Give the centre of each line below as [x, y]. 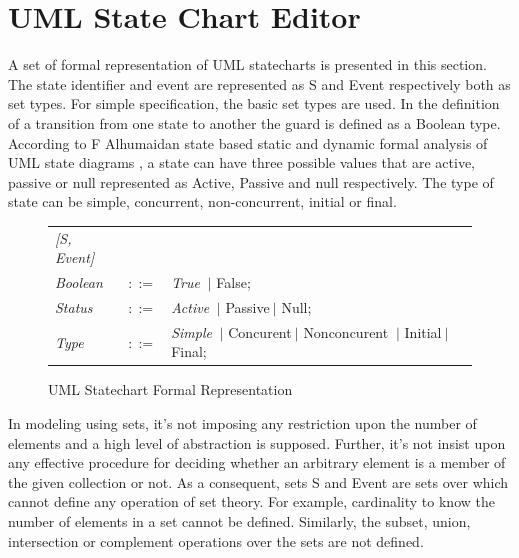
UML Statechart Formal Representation [170, 389]
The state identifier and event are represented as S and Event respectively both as [259, 83]
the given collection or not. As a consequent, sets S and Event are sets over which [258, 481]
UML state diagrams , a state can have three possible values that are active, [241, 162]
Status [74, 306]
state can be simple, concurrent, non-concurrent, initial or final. [202, 201]
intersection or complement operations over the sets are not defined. [216, 540]
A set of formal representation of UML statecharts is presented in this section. [247, 64]
